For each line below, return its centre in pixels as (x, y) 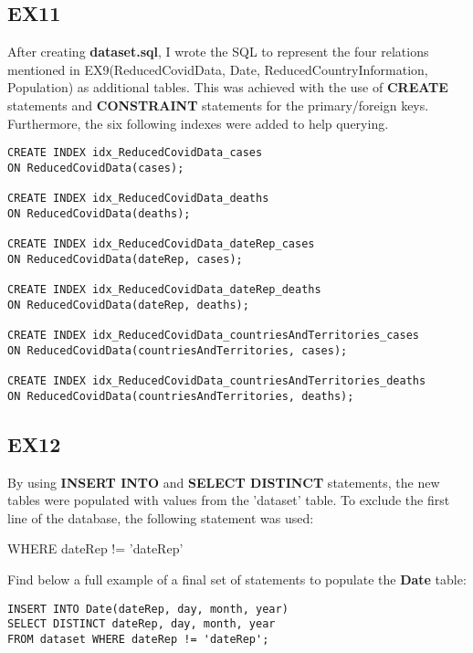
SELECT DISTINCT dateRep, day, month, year (142, 624)
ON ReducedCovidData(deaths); (99, 213)
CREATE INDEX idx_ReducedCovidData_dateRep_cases (161, 244)
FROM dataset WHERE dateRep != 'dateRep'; (138, 639)
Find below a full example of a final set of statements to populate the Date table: (237, 579)
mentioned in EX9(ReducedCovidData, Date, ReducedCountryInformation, (218, 69)
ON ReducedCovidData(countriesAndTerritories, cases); (178, 350)
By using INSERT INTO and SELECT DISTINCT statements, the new (224, 482)
